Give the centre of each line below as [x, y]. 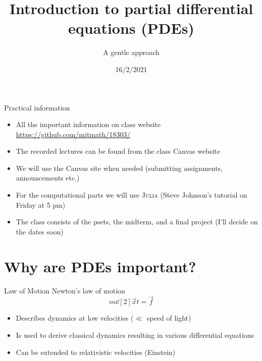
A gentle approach [131, 52]
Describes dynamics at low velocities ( [75, 318]
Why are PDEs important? [100, 266]
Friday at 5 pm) [41, 204]
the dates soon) [40, 231]
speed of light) [169, 318]
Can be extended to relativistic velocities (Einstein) [96, 352]
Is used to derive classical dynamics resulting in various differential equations [135, 335]
